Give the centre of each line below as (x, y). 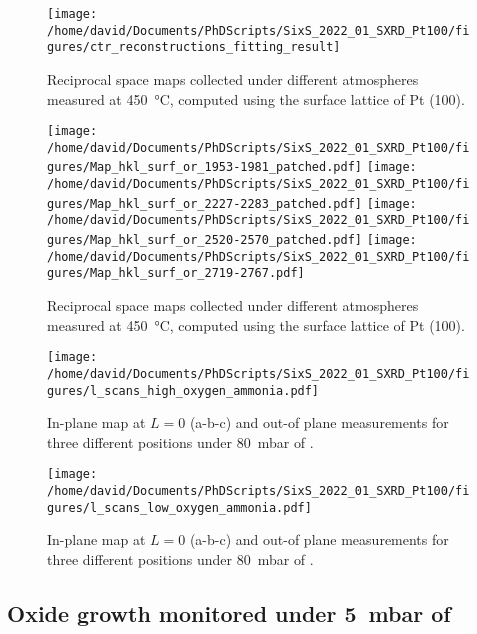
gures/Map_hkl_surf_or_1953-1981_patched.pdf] (204, 167)
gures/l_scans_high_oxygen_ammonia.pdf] (183, 390)
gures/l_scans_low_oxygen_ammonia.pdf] (179, 507)
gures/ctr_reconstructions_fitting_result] (194, 47)
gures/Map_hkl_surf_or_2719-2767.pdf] (176, 273)
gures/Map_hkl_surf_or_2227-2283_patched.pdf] (204, 203)
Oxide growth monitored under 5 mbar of (229, 612)
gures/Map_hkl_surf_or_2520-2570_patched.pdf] (204, 240)
